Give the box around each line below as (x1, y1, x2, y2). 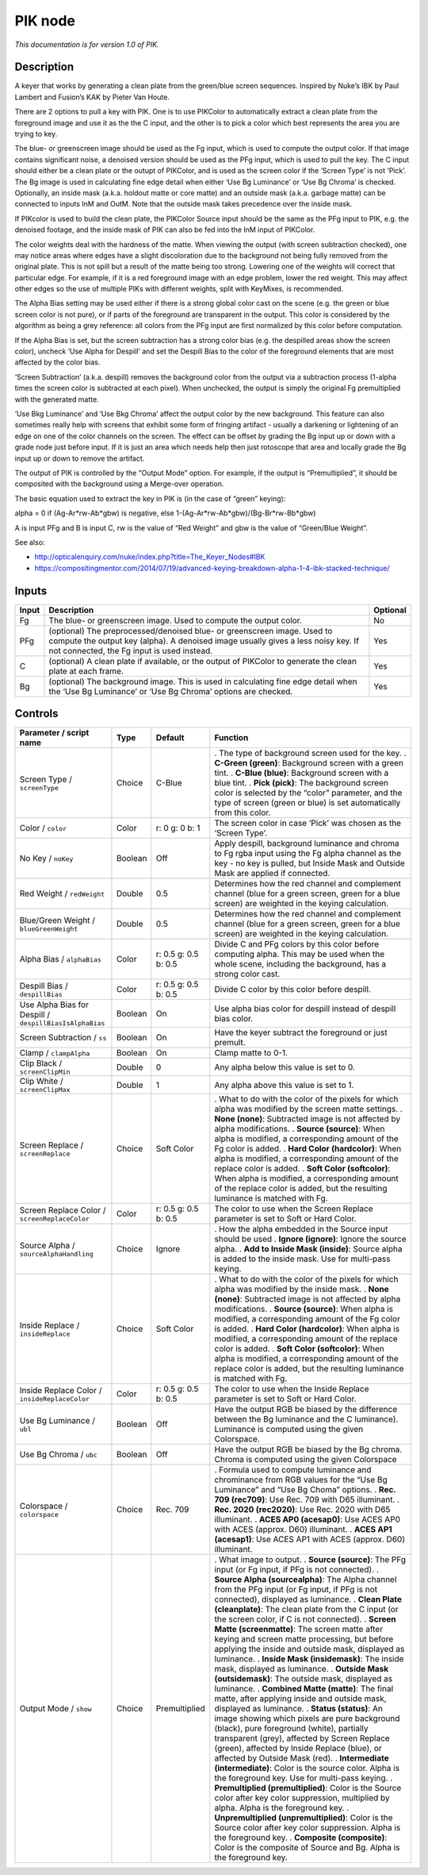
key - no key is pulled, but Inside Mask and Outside (214, 858, 406, 869)
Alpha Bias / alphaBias (19, 954, 102, 965)
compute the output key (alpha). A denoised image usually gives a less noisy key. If (48, 635, 360, 646)
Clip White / (19, 1076, 63, 1087)
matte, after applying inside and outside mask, (214, 1693, 388, 1704)
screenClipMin (19, 1068, 71, 1076)
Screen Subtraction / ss (19, 1032, 107, 1044)
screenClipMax (19, 1086, 71, 1094)
